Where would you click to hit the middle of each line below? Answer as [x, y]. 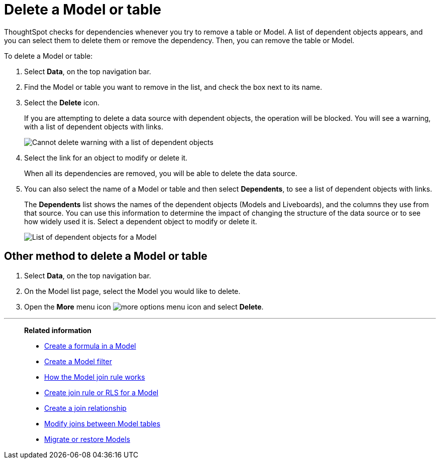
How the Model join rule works [95, 377]
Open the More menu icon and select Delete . [144, 306]
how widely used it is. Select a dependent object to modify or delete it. [141, 221]
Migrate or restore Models [87, 439]
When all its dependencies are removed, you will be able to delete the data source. [161, 173]
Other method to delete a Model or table [106, 256]
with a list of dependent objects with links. [94, 126]
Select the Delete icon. [62, 102]
